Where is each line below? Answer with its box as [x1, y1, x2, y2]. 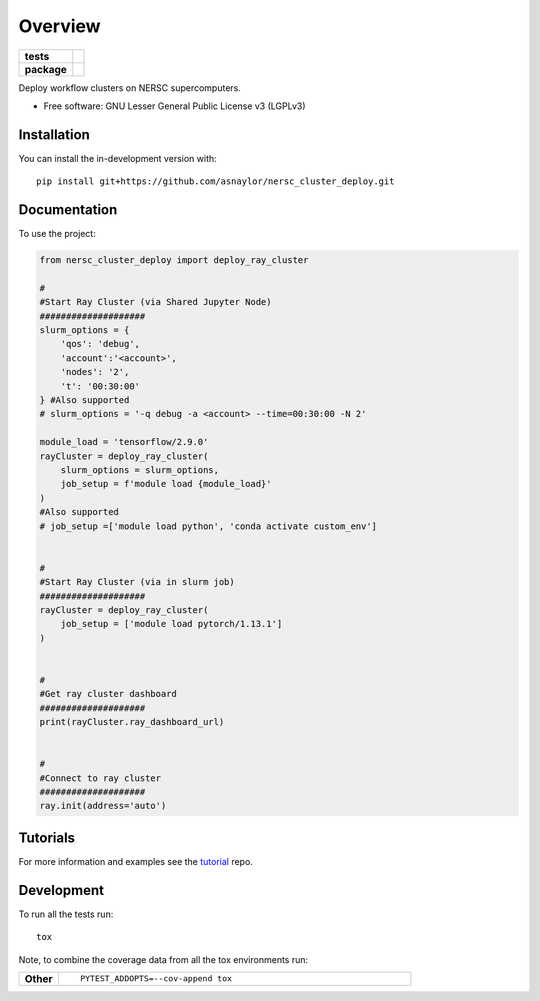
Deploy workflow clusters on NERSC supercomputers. [18, 81, 242, 94]
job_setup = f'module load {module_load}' [60, 478, 272, 490]
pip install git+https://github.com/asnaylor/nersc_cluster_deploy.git [36, 176, 395, 187]
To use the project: [18, 228, 97, 240]
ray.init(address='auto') [39, 800, 167, 812]
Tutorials [18, 829, 75, 846]
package [24, 62, 67, 76]
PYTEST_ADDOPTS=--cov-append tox [80, 973, 233, 984]
